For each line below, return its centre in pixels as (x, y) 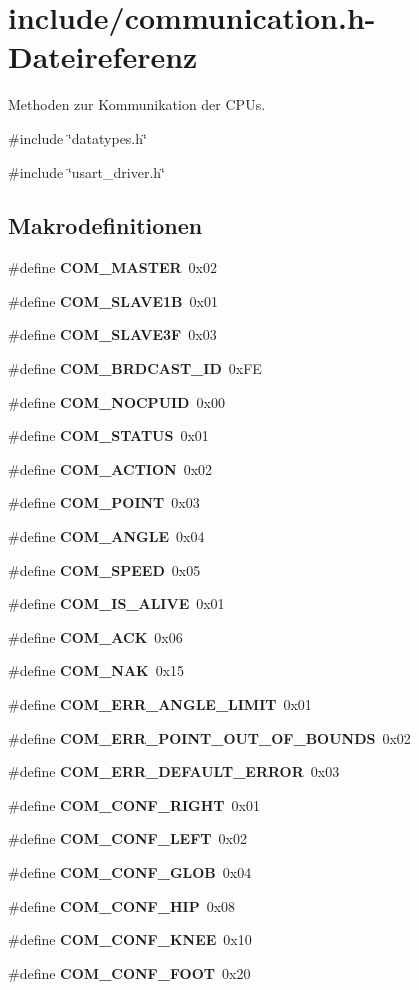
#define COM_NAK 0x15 (96, 670)
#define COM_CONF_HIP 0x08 (122, 905)
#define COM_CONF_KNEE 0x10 (130, 939)
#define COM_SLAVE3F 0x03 (112, 334)
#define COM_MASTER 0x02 (112, 267)
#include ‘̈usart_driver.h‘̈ (86, 171)
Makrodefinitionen (105, 225)
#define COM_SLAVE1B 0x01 (113, 300)
